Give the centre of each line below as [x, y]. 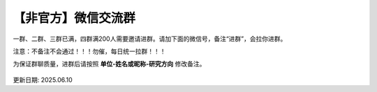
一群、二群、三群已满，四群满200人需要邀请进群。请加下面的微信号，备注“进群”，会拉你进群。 [150, 39]
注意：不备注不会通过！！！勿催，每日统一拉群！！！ [89, 51]
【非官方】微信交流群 [74, 18]
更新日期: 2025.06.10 [43, 80]
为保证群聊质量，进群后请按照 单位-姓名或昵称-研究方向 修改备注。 [109, 64]
